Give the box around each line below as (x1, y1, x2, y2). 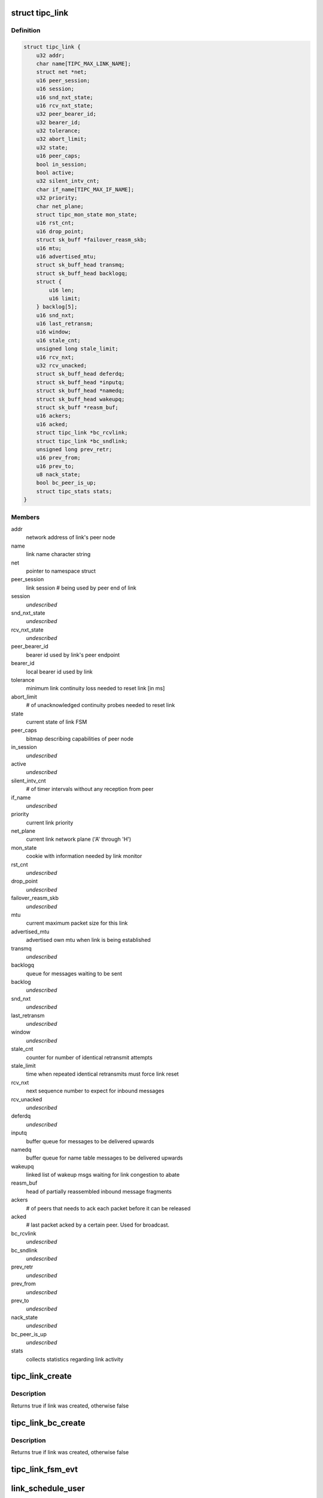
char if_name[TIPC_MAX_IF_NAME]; (36, 186, 135, 193)
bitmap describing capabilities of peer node (26, 735, 134, 742)
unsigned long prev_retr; (36, 446, 112, 452)
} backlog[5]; (36, 303, 78, 310)
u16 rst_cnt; (36, 219, 75, 226)
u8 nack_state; (36, 471, 81, 478)
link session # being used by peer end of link (26, 584, 137, 591)
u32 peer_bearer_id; (36, 111, 97, 117)
